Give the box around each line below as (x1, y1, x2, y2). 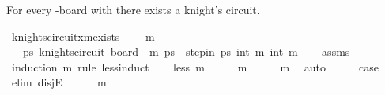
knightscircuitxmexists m (11, 27, 155, 44)
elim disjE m (11, 74, 107, 90)
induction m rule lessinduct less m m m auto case (11, 58, 379, 75)
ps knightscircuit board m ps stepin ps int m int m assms (22, 43, 350, 60)
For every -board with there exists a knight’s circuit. (6, 2, 260, 17)
